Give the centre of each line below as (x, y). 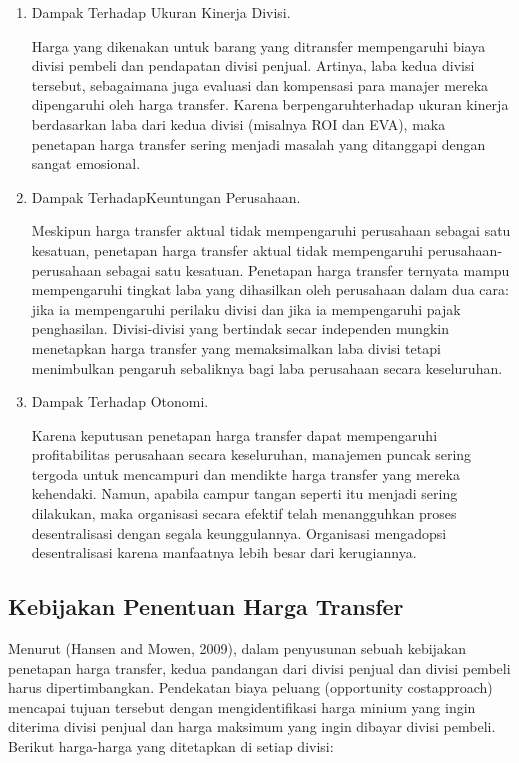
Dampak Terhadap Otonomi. (120, 401)
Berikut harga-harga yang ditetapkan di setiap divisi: (171, 746)
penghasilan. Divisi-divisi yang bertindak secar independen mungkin (240, 328)
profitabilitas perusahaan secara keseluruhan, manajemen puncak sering (251, 454)
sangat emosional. (86, 163)
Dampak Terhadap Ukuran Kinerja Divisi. (161, 12)
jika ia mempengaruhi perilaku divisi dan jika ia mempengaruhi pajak (246, 308)
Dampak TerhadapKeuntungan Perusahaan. (166, 196)
